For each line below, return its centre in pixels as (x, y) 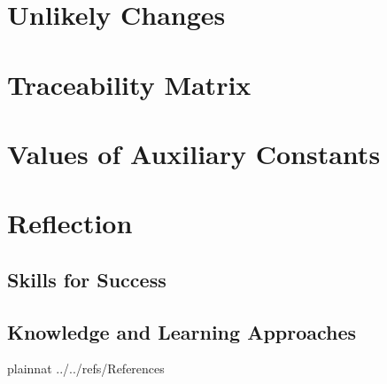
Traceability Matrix (129, 84)
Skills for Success (87, 279)
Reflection (70, 223)
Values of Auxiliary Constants (194, 153)
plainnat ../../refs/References (86, 368)
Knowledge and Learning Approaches (182, 331)
